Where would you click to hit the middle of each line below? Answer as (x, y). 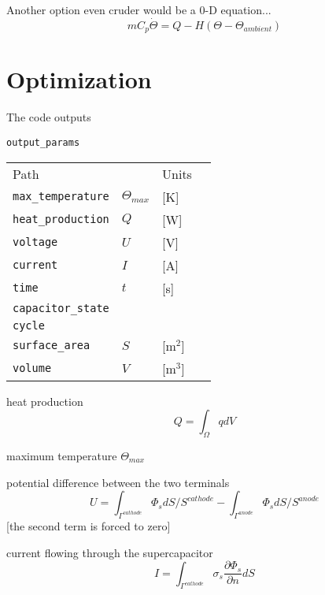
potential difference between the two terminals (118, 482)
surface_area (52, 346)
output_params (43, 142)
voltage (35, 242)
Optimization (79, 79)
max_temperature (61, 197)
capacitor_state (61, 308)
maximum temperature (62, 456)
